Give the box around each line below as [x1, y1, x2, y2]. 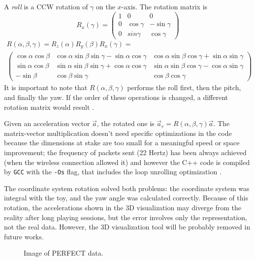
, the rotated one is [96, 118, 155, 129]
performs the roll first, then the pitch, [127, 82, 241, 93]
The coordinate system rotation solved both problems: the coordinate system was [4, 183, 250, 193]
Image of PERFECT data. [24, 248, 103, 258]
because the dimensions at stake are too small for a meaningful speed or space [4, 137, 240, 148]
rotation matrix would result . [4, 101, 95, 112]
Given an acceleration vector [4, 118, 90, 129]
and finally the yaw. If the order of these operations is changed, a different [4, 92, 228, 102]
